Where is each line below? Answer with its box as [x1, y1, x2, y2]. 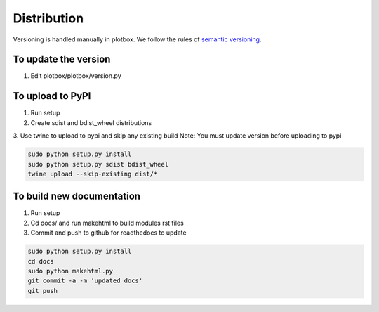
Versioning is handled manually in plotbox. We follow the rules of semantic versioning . [13, 35, 262, 44]
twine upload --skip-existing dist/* [27, 169, 158, 178]
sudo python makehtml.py [27, 267, 114, 275]
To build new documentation [13, 190, 140, 202]
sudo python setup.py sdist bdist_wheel [27, 160, 168, 168]
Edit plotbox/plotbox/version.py [30, 72, 122, 80]
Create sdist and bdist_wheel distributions [30, 118, 152, 126]
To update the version [13, 53, 111, 65]
